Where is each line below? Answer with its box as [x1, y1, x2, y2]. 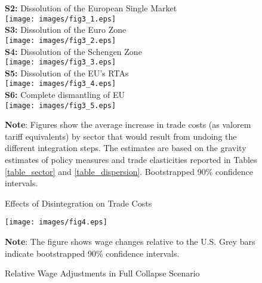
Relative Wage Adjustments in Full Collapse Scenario [5, 267, 200, 279]
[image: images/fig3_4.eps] [5, 79, 116, 88]
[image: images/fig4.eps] [5, 218, 107, 227]
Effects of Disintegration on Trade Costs [5, 196, 152, 209]
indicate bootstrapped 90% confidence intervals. [5, 247, 180, 259]
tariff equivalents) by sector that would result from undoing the [5, 130, 237, 142]
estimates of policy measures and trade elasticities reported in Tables [5, 153, 257, 166]
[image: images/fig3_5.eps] [5, 101, 116, 110]
